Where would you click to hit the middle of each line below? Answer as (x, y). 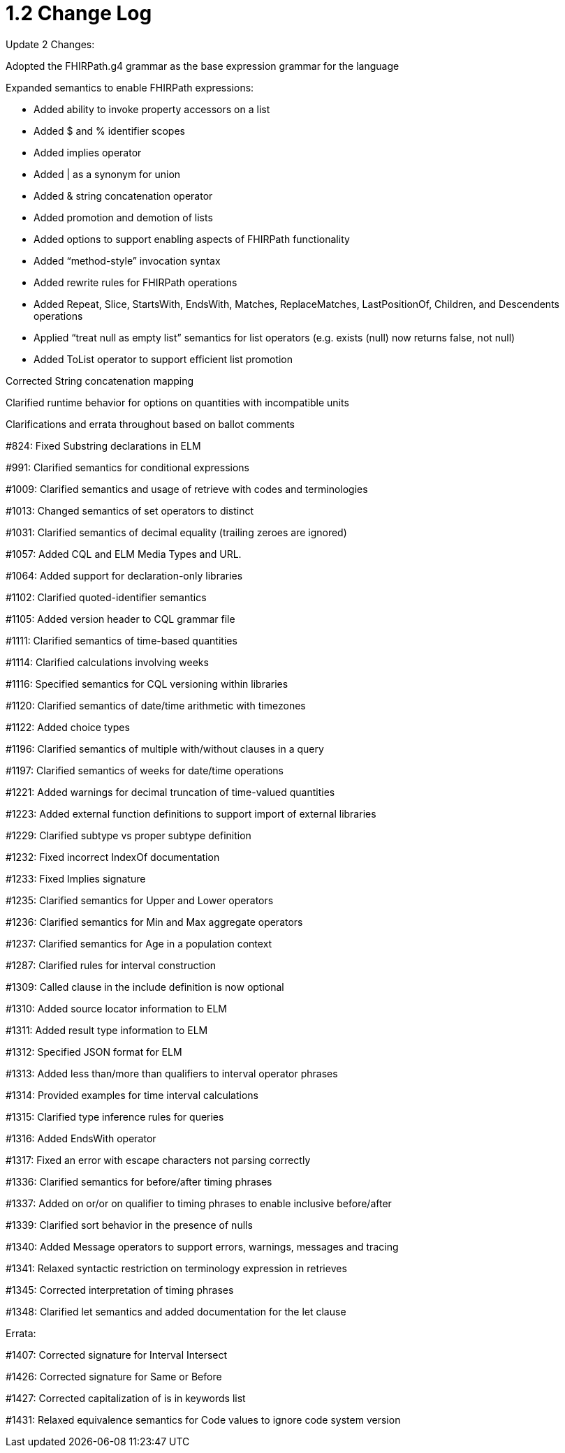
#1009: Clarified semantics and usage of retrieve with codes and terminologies (187, 489)
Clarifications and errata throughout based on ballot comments (150, 424)
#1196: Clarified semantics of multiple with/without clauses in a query (165, 748)
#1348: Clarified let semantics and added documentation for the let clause (176, 1311)
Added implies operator (88, 152)
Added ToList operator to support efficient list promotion (163, 359)
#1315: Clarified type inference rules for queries (115, 1116)
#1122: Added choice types (68, 727)
